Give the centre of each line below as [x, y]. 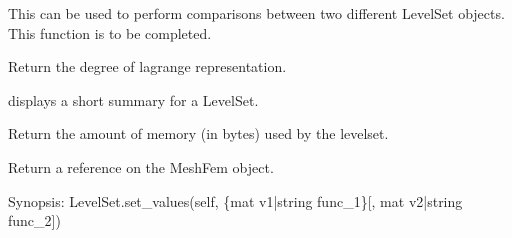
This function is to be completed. [110, 32]
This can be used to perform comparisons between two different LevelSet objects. [256, 13]
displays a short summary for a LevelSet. [133, 99]
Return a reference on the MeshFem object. [141, 166]
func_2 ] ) [34, 220]
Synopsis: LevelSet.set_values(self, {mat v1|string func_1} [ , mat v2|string [235, 200]
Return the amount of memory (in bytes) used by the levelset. [198, 133]
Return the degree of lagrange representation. [147, 66]
